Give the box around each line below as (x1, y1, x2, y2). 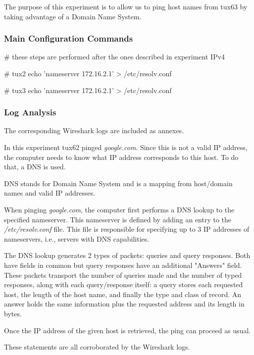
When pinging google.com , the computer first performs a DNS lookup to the (4, 204, 235, 214)
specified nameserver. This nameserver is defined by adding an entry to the (4, 214, 232, 224)
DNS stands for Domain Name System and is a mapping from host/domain (4, 178, 233, 188)
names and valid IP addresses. (4, 188, 96, 198)
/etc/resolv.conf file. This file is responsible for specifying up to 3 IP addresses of (4, 224, 250, 234)
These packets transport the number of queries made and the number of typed (4, 269, 242, 280)
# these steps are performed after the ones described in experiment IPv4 (4, 51, 225, 62)
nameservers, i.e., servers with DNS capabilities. (4, 233, 150, 244)
